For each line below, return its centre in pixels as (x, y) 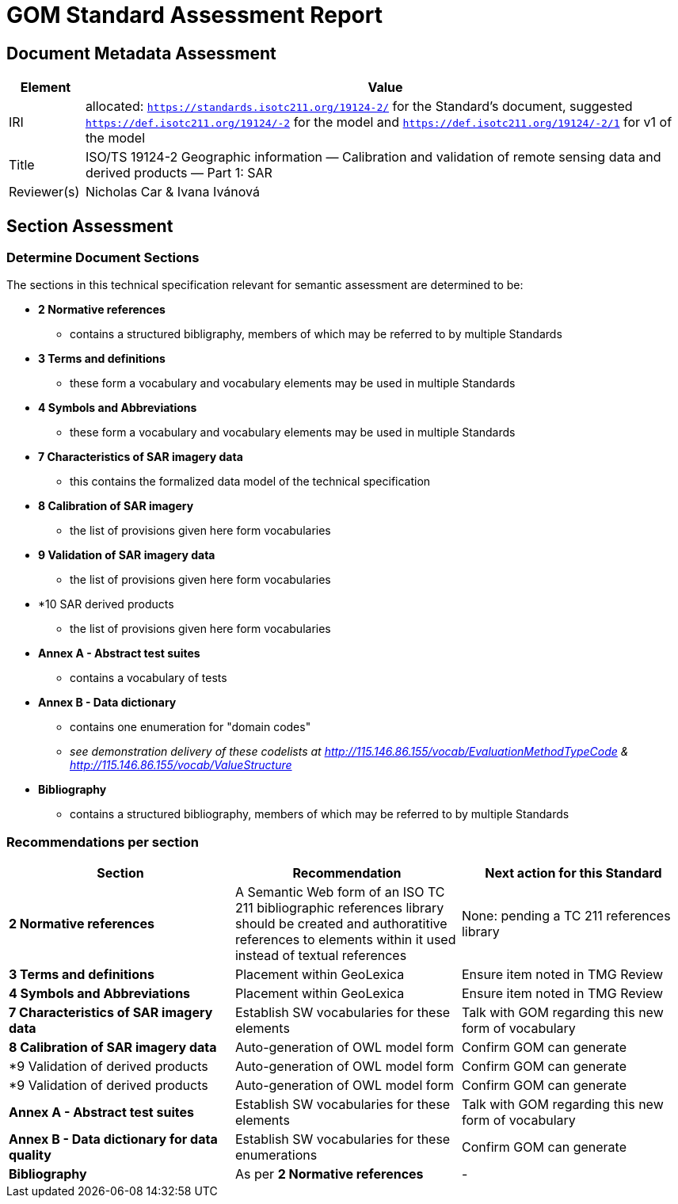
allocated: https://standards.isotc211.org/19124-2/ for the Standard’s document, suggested (359, 107)
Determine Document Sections (103, 258)
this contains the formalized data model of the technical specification (250, 482)
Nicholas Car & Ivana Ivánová (172, 192)
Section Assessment (90, 226)
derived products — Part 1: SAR (179, 173)
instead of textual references (321, 956)
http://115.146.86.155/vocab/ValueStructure (181, 765)
